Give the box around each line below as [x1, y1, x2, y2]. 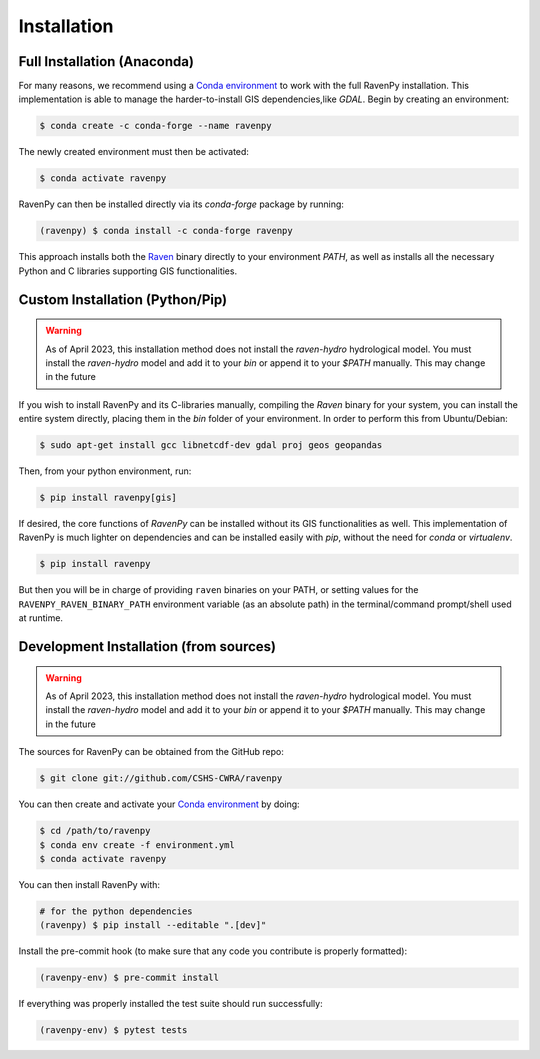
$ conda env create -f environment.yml [39, 839, 235, 850]
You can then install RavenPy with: [18, 878, 160, 890]
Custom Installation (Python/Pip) [18, 291, 228, 308]
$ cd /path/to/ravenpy [39, 825, 151, 837]
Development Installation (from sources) [18, 638, 277, 655]
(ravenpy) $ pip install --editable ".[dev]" [39, 920, 267, 931]
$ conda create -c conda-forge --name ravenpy [39, 120, 272, 132]
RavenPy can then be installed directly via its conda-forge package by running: [18, 198, 345, 210]
